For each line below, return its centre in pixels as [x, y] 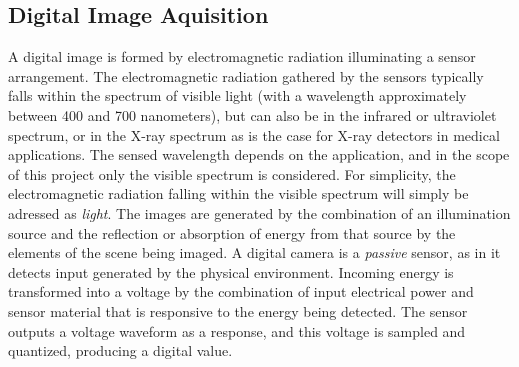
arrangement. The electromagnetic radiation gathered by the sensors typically [246, 75]
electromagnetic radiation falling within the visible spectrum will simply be [238, 193]
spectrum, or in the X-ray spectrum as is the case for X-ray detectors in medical [254, 134]
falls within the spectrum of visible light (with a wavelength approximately [237, 95]
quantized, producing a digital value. [120, 350]
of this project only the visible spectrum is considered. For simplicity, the [232, 173]
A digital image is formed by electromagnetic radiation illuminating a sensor [242, 56]
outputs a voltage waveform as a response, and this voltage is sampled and [237, 330]
